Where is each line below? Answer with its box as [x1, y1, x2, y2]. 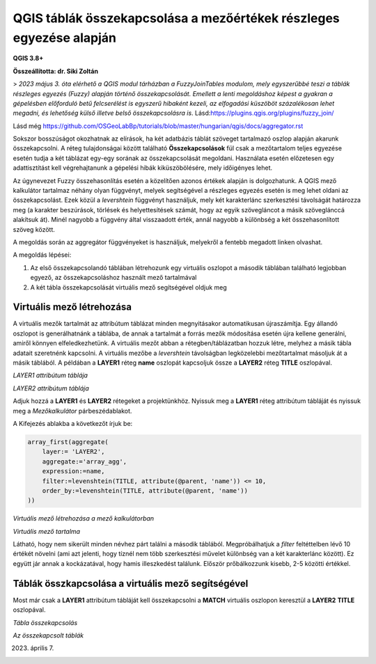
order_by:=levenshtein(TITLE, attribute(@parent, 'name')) [42, 487, 249, 494]
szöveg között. [13, 225, 55, 233]
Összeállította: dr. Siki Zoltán [13, 67, 99, 75]
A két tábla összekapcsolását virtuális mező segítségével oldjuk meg [30, 283, 228, 292]
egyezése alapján [13, 30, 117, 45]
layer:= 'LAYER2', [42, 448, 105, 456]
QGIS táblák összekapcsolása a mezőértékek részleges [13, 10, 340, 26]
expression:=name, [42, 467, 105, 475]
